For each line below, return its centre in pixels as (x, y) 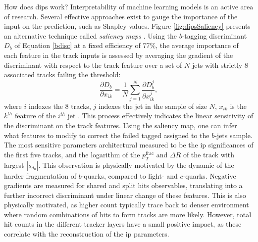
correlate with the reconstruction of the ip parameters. (87, 234)
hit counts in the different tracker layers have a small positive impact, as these (123, 224)
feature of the (35, 116)
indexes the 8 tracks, (60, 106)
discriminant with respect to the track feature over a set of (93, 65)
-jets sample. (233, 135)
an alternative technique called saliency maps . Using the (90, 35)
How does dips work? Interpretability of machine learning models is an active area (129, 6)
